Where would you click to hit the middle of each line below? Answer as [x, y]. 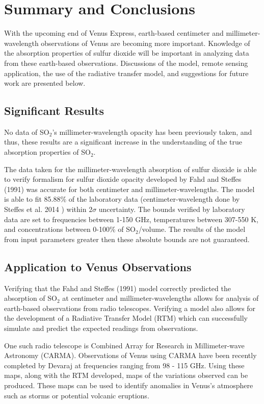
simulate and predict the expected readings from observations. [101, 328]
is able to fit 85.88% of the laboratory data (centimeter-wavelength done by [122, 199]
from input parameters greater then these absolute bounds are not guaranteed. [127, 239]
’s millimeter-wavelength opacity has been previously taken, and [152, 132]
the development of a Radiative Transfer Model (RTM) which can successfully [126, 318]
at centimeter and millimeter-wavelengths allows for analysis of [161, 298]
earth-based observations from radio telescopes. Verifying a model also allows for [130, 308]
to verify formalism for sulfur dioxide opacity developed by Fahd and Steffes [123, 179]
